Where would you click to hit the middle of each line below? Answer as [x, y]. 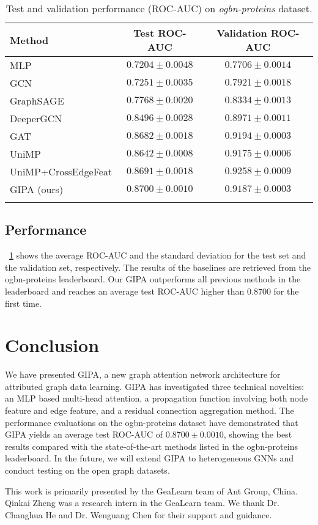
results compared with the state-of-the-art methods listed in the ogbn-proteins [151, 446]
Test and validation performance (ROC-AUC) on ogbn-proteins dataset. [159, 8]
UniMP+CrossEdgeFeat [61, 171]
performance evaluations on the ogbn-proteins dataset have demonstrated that [152, 422]
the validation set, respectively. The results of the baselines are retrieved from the [158, 267]
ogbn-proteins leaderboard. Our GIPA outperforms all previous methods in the [153, 279]
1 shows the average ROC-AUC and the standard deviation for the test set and [158, 255]
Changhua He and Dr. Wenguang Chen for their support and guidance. [139, 514]
